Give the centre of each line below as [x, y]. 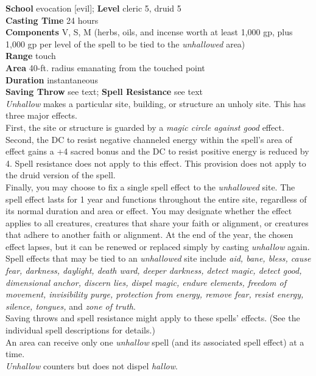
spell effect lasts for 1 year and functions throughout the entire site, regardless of [156, 199]
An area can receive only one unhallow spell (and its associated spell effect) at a [155, 342]
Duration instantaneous [52, 79]
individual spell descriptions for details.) [80, 330]
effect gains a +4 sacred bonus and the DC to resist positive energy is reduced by [157, 151]
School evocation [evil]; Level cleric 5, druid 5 [93, 8]
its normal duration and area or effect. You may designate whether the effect [149, 211]
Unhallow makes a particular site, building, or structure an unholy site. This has [156, 103]
